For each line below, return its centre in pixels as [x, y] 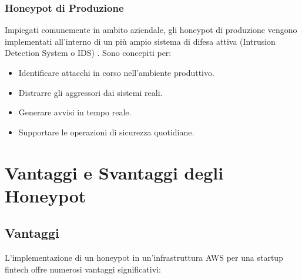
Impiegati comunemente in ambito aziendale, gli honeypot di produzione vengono [151, 30]
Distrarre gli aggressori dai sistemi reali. [90, 92]
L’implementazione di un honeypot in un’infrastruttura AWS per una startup [144, 258]
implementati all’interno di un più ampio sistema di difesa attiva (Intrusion [140, 41]
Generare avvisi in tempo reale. [75, 112]
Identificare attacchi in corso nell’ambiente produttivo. [116, 72]
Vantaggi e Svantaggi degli [114, 172]
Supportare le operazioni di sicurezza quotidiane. [106, 132]
